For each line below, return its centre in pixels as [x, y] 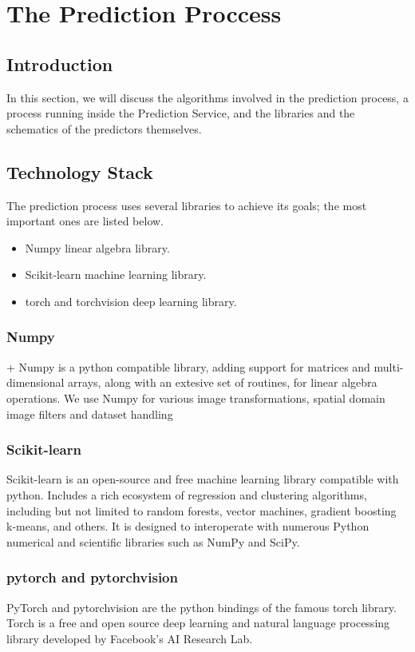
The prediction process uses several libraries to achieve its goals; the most [187, 205]
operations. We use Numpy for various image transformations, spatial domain [196, 398]
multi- [389, 366]
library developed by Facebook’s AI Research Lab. [130, 638]
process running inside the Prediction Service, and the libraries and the [181, 113]
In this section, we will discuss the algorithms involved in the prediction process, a [207, 97]
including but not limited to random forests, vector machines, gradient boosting [202, 510]
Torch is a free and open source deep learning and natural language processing [198, 623]
